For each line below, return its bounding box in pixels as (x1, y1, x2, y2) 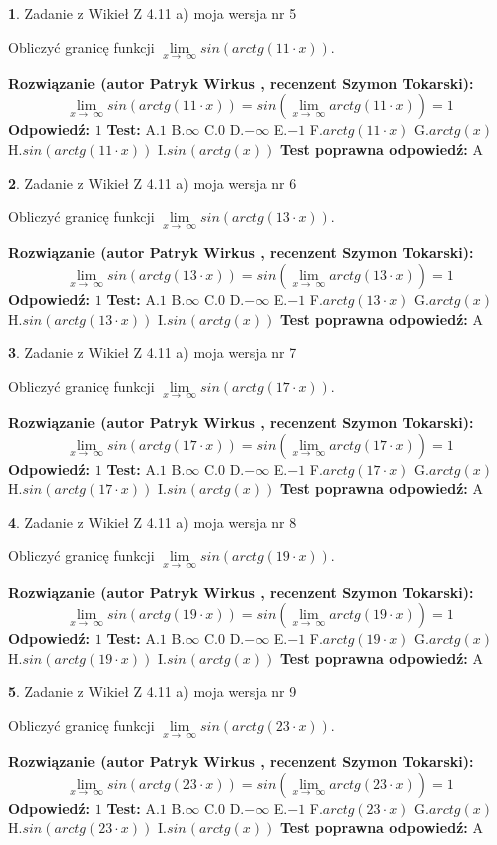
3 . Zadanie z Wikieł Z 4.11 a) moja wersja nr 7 (8, 342, 297, 363)
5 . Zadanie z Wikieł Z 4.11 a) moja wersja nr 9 (8, 681, 297, 702)
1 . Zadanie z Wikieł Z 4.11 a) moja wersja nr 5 (8, 3, 297, 23)
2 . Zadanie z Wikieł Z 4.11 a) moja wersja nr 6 (8, 172, 297, 193)
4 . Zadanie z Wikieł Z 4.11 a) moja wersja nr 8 (8, 511, 297, 532)
